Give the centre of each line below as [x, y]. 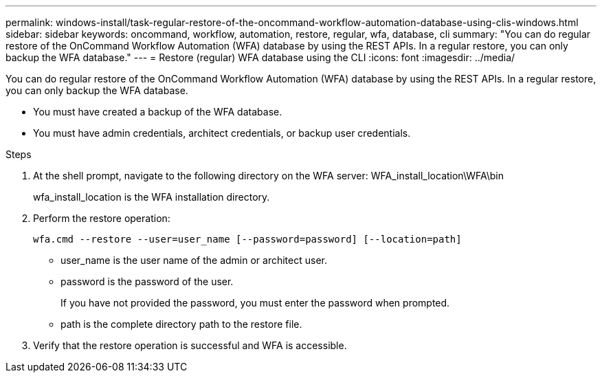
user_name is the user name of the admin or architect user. [194, 260]
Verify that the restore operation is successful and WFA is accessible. [190, 345]
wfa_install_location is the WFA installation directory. [152, 197]
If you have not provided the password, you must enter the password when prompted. [255, 303]
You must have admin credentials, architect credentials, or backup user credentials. [222, 133]
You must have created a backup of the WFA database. [158, 112]
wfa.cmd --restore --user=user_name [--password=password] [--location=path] [247, 239]
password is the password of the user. [147, 281]
